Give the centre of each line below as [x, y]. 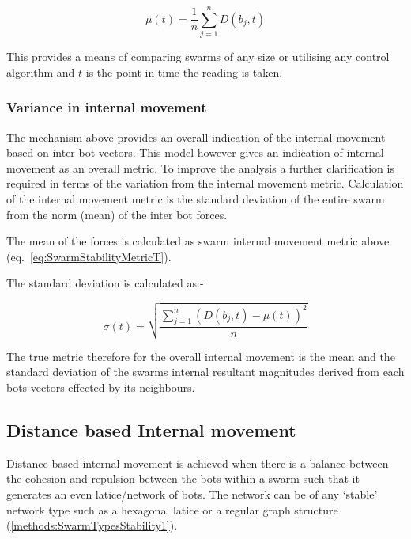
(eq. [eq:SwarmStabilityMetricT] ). [89, 256]
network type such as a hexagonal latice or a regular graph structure [172, 509]
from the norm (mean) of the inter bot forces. [117, 214]
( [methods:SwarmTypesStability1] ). [92, 525]
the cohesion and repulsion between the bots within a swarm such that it [183, 478]
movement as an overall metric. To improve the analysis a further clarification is [200, 167]
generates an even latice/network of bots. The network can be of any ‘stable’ [192, 494]
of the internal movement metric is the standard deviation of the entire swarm [196, 198]
